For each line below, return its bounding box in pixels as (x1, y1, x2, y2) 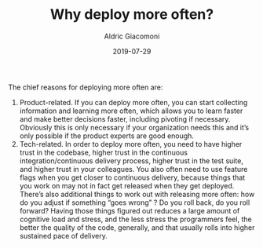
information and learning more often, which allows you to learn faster (19, 106, 243, 115)
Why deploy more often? (49, 5, 214, 24)
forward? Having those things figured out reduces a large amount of (19, 206, 240, 215)
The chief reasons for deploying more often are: (8, 82, 163, 92)
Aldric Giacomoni (104, 31, 160, 41)
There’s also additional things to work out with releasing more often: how (19, 189, 255, 199)
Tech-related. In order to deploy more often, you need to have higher (19, 139, 243, 148)
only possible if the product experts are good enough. (19, 131, 195, 140)
